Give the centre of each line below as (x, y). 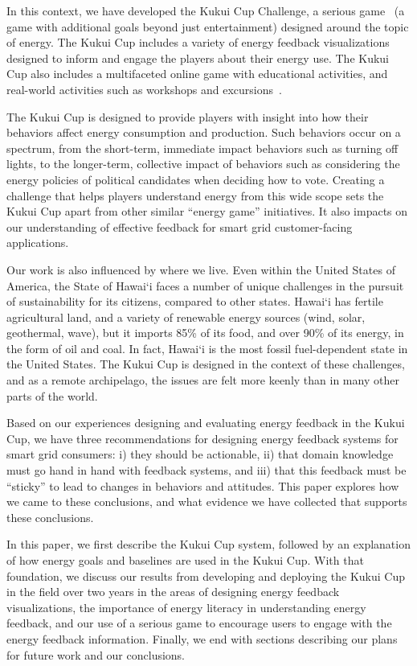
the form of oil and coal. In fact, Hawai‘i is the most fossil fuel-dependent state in (207, 348)
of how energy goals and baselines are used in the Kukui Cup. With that (185, 560)
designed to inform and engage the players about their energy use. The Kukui (198, 58)
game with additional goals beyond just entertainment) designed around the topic (208, 26)
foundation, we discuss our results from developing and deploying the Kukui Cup (206, 576)
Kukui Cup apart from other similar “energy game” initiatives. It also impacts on (207, 211)
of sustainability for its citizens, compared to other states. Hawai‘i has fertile (195, 301)
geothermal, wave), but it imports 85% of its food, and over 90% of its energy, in (205, 333)
